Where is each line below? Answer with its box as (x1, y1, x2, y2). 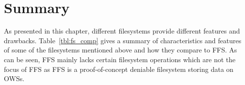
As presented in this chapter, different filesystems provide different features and (4, 26, 240, 36)
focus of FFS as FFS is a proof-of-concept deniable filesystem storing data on (4, 64, 234, 74)
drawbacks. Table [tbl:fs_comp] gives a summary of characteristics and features (4, 35, 242, 45)
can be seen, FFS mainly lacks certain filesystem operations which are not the (4, 54, 236, 64)
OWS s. (4, 73, 25, 84)
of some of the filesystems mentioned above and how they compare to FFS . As (4, 45, 237, 55)
